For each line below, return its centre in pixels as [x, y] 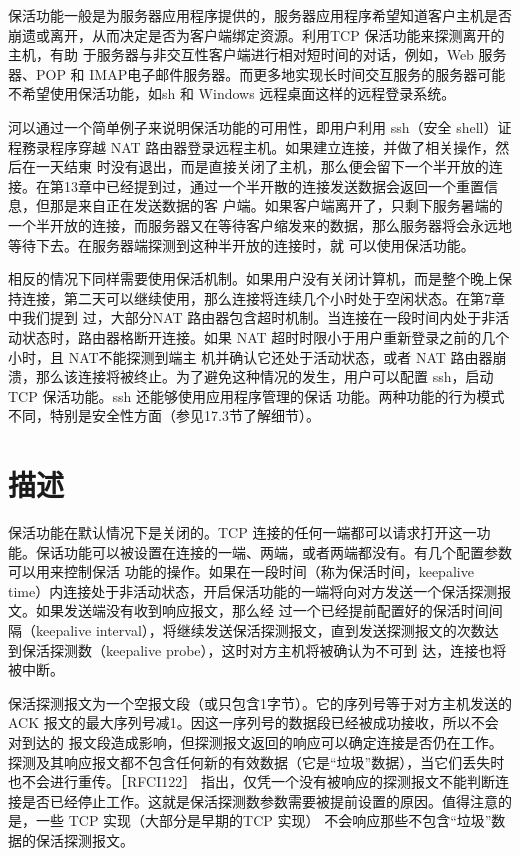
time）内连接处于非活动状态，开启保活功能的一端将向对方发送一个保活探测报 [260, 590]
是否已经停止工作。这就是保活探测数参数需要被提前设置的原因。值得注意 [259, 800]
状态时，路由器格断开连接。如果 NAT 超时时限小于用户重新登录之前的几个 [265, 336]
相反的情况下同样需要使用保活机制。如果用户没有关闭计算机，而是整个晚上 [253, 278]
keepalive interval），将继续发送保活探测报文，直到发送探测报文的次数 [260, 629]
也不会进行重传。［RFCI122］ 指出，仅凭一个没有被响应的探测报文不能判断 [251, 781]
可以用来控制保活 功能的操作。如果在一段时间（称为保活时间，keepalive [241, 571]
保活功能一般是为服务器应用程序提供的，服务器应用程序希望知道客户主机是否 [260, 15]
